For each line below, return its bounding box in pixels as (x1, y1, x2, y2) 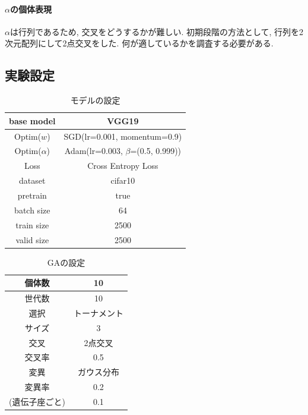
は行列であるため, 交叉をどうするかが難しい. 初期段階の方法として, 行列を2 (9, 25, 304, 37)
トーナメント (73, 306, 123, 319)
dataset (19, 174, 46, 187)
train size (15, 218, 49, 231)
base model (9, 114, 56, 127)
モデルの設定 (70, 94, 120, 106)
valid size (15, 233, 49, 246)
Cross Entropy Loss (87, 159, 158, 172)
